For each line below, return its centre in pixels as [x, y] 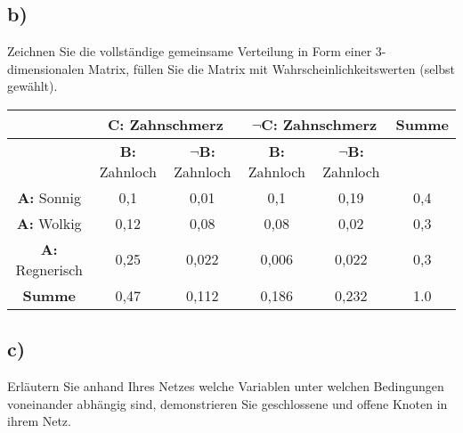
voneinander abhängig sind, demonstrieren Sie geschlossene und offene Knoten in [227, 403]
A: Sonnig [49, 197]
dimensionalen [46, 68]
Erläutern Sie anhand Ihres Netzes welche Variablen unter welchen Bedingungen [226, 386]
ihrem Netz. [39, 421]
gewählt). [32, 86]
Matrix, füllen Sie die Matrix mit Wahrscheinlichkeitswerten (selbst [272, 68]
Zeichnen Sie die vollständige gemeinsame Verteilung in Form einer [190, 51]
